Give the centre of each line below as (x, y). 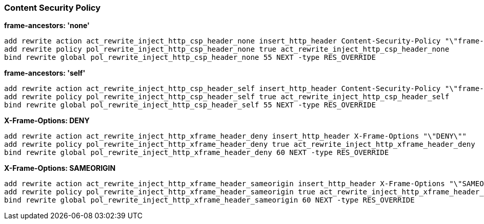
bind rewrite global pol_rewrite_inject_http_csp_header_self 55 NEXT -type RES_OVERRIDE (190, 105)
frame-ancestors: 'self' (45, 73)
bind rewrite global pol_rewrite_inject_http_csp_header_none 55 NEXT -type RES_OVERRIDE (190, 58)
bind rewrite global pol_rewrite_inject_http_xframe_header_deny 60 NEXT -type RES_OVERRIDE (197, 153)
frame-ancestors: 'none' (47, 26)
